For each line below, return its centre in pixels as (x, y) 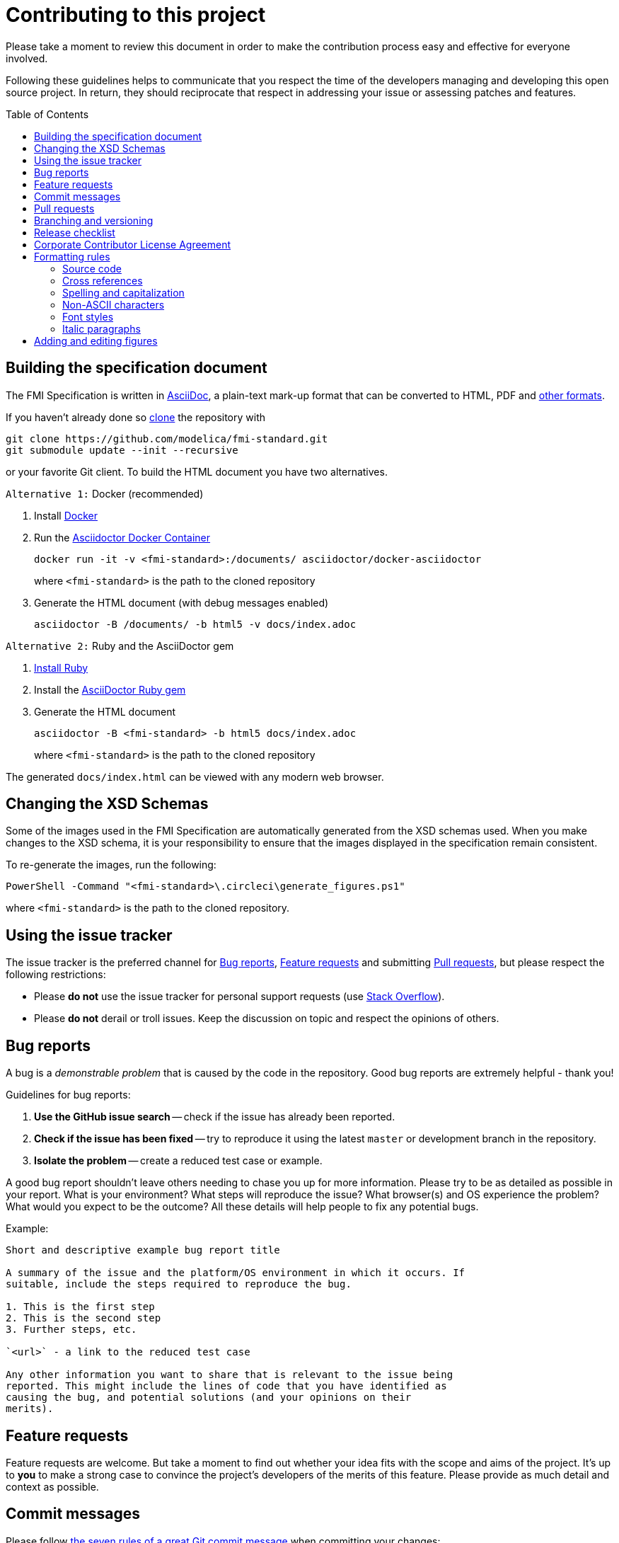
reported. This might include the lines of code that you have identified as (226, 1386)
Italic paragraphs (102, 328)
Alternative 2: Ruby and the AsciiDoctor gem (120, 646)
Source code (92, 268)
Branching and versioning (94, 220)
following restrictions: (56, 975)
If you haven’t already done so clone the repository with (136, 417)
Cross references (103, 280)
